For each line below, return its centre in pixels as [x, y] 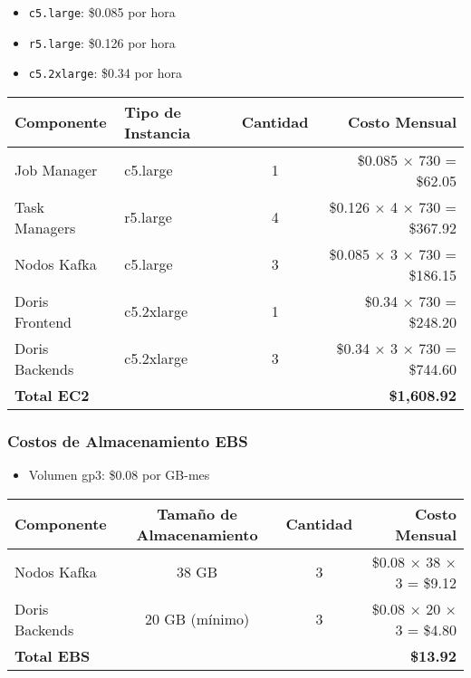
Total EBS [53, 655]
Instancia [158, 132]
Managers [45, 227]
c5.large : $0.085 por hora [102, 12]
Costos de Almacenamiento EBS [128, 440]
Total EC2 [52, 395]
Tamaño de [197, 513]
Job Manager [56, 170]
